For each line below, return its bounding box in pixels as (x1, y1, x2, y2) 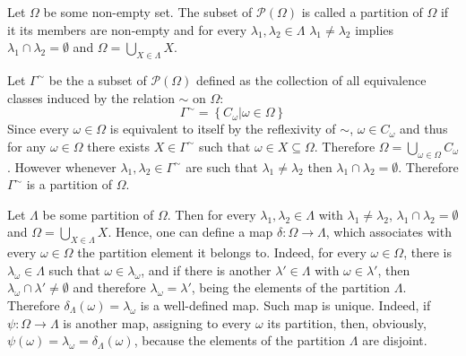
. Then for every (167, 204, 256, 223)
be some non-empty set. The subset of (43, 3, 253, 21)
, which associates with (325, 222, 452, 241)
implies (355, 20, 394, 39)
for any (7, 136, 47, 155)
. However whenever (7, 157, 116, 176)
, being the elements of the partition (191, 278, 391, 297)
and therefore (73, 278, 146, 297)
